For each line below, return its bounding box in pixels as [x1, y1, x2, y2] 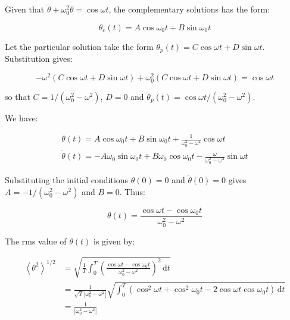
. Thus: [119, 185, 145, 197]
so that [5, 90, 30, 102]
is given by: [93, 234, 135, 247]
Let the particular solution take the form [5, 40, 154, 52]
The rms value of [5, 234, 67, 247]
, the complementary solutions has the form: [108, 3, 270, 15]
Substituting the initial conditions [5, 174, 129, 186]
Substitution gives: [5, 52, 73, 65]
